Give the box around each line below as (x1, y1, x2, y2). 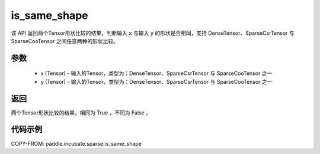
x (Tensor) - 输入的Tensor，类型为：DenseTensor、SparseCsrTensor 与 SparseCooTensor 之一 (40, 70, 273, 77)
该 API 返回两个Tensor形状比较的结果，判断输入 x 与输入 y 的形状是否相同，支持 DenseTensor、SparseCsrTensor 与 (11, 30, 295, 37)
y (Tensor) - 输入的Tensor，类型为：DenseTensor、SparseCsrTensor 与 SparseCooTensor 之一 (40, 78, 273, 85)
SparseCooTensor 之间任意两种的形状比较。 (11, 37, 119, 44)
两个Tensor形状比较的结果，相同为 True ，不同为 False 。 (11, 109, 151, 116)
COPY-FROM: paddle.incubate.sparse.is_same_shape (11, 140, 142, 147)
